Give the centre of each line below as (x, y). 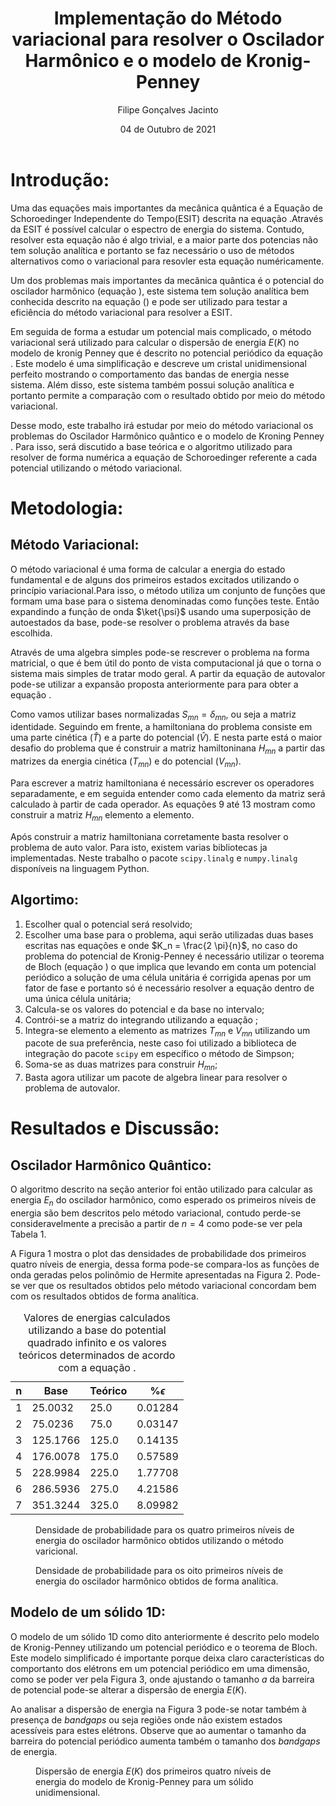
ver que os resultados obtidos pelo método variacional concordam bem (169, 1286)
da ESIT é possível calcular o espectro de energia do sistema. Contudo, (157, 229)
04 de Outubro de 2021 (168, 129)
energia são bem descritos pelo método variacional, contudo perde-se (156, 1213)
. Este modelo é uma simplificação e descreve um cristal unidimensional (158, 363)
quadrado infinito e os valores (96, 1343)
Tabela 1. (28, 1234)
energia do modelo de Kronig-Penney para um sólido (144, 1781)
